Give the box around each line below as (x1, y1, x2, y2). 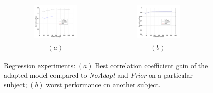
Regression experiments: (4, 60, 76, 70)
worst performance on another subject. (46, 79, 161, 89)
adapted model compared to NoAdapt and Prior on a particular (4, 70, 193, 80)
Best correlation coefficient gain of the (95, 60, 208, 70)
